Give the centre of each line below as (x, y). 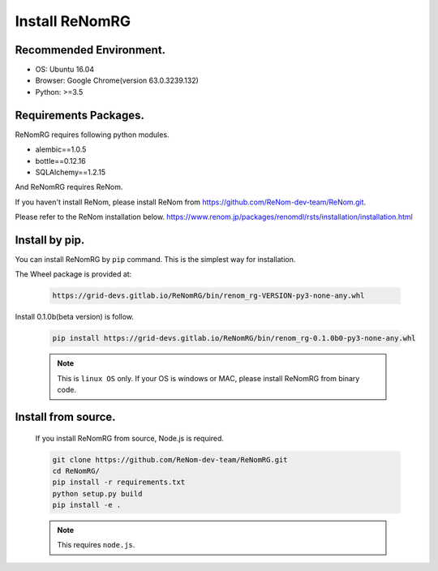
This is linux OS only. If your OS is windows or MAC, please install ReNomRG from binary (208, 378)
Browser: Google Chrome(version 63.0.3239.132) (117, 80)
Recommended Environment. (90, 50)
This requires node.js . (96, 545)
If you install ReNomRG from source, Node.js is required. (130, 438)
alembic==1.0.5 (61, 149)
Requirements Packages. (80, 115)
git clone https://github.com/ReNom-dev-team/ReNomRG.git (170, 459)
